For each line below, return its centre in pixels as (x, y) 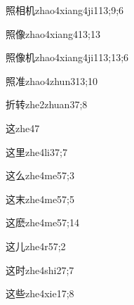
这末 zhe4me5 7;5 (40, 199)
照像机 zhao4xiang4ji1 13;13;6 (67, 57)
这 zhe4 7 (23, 128)
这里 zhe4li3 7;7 (36, 151)
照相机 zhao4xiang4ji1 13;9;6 (65, 10)
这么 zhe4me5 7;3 (40, 175)
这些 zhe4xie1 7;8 (40, 293)
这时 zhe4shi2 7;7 (40, 270)
